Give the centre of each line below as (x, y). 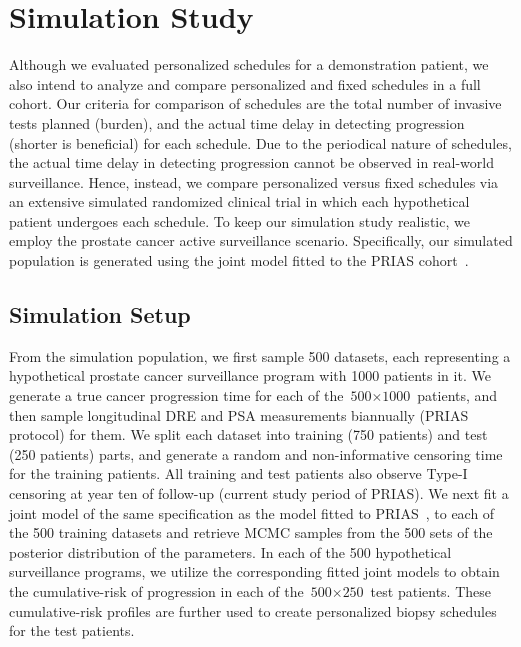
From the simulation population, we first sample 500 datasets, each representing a (260, 355)
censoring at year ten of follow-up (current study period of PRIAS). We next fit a (259, 493)
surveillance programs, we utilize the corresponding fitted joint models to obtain (254, 571)
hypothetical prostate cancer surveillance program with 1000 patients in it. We (250, 375)
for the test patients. (72, 630)
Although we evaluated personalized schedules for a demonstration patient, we (249, 64)
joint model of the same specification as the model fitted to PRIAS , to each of (252, 512)
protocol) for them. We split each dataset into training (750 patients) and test (248, 434)
